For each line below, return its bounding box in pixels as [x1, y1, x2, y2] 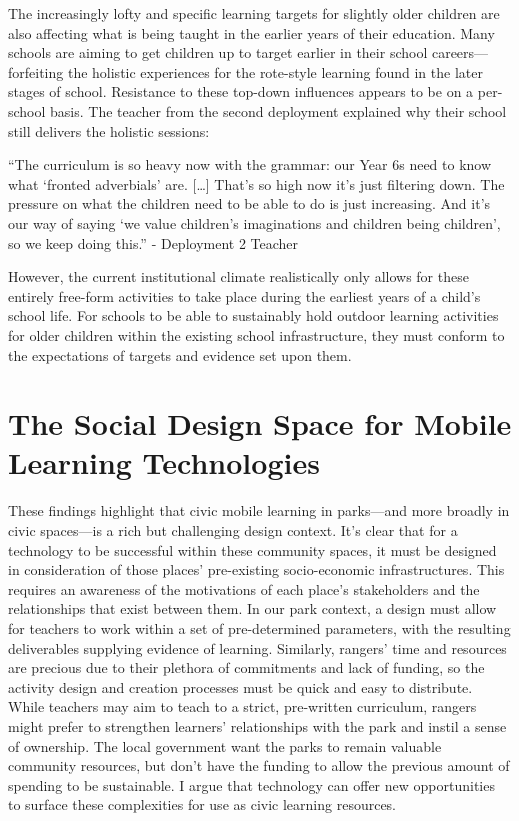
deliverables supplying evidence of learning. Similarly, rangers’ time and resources [8, 637, 507, 658]
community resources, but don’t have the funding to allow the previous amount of [8, 755, 510, 776]
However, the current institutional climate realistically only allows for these [8, 266, 469, 287]
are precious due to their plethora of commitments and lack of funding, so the [8, 657, 485, 678]
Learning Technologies [8, 442, 320, 483]
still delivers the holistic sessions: [8, 120, 210, 141]
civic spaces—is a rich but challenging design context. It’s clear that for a [8, 520, 458, 540]
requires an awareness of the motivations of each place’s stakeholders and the [8, 578, 480, 599]
